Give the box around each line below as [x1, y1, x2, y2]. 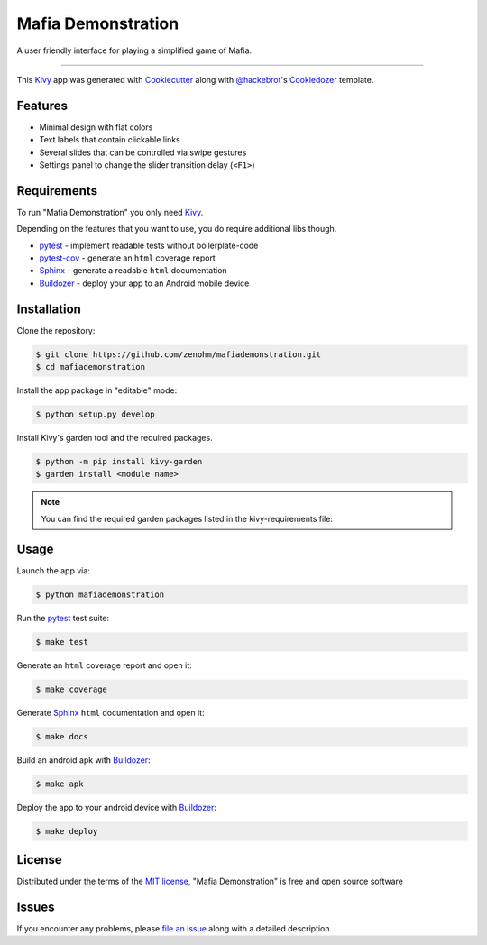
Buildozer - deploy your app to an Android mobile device [39, 278, 250, 289]
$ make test [35, 637, 89, 647]
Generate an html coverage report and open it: [16, 659, 193, 671]
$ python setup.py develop [35, 409, 155, 419]
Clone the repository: [16, 325, 96, 335]
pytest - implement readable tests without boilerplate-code [39, 240, 259, 251]
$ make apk [35, 778, 84, 789]
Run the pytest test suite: [16, 612, 110, 623]
